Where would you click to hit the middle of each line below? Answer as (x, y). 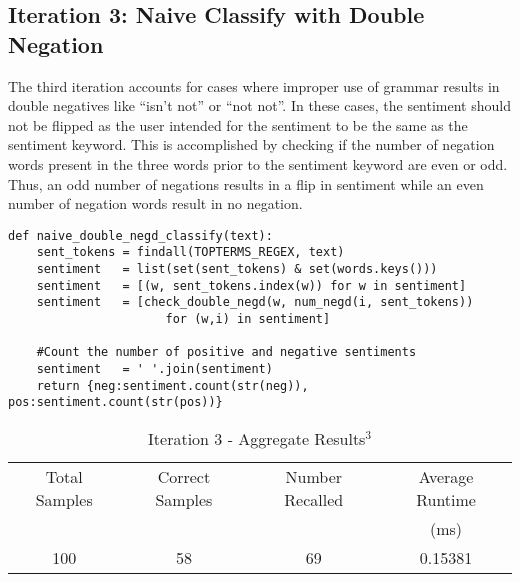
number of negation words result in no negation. (155, 203)
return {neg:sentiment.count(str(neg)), (172, 385)
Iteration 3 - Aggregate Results (257, 438)
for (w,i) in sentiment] (248, 319)
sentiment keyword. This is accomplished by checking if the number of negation (251, 144)
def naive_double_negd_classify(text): (140, 235)
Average (446, 476)
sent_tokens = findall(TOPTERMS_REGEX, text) (190, 252)
